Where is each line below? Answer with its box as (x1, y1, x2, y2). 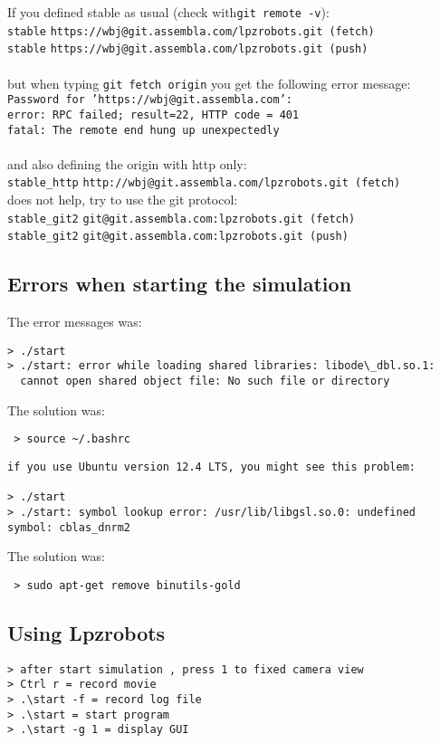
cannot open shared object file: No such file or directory (20, 375, 390, 388)
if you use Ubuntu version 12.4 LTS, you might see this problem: (7, 460, 416, 473)
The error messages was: (7, 312, 142, 331)
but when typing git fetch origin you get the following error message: (7, 73, 411, 92)
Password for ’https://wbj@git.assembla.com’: (7, 93, 292, 107)
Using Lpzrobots (7, 618, 166, 646)
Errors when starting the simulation (7, 270, 352, 298)
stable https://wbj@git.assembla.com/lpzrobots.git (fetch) (7, 24, 375, 38)
